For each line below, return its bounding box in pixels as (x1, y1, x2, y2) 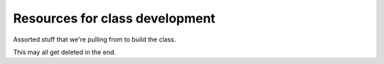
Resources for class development (13, 11, 216, 26)
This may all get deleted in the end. (13, 48, 117, 56)
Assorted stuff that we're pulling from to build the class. (13, 35, 176, 44)
